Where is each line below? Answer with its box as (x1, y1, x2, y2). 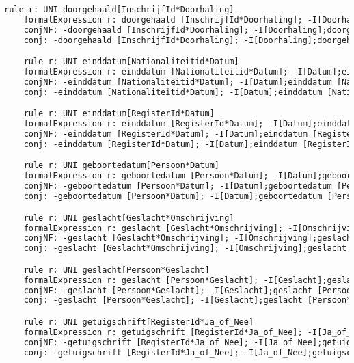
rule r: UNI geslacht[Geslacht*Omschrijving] (23, 213, 234, 223)
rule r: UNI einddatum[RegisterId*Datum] (23, 109, 215, 119)
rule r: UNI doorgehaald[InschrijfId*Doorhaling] (4, 5, 234, 14)
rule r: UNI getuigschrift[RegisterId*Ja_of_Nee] (23, 317, 254, 327)
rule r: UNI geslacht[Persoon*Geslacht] (23, 265, 210, 275)
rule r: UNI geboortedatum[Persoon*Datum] (23, 161, 219, 171)
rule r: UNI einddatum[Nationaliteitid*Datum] (23, 57, 239, 67)
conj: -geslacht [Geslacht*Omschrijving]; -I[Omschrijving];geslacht (23, 243, 347, 254)
